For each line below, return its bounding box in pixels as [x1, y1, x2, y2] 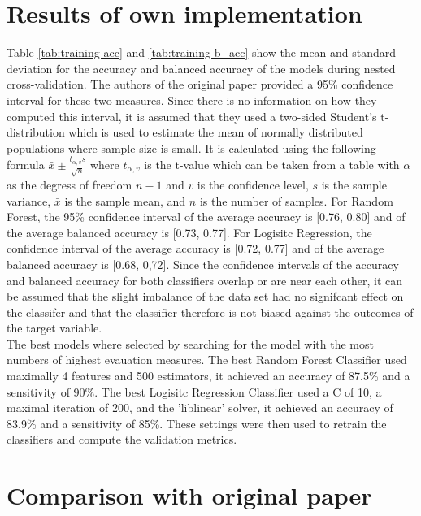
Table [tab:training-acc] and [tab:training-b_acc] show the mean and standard [7, 44, 397, 61]
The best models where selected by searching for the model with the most [7, 335, 374, 352]
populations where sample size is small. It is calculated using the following [7, 139, 376, 156]
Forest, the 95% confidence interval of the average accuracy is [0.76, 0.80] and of [7, 208, 406, 225]
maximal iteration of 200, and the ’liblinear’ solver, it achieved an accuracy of [7, 399, 393, 416]
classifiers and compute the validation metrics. [7, 431, 237, 448]
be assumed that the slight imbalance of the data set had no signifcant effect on [7, 288, 404, 305]
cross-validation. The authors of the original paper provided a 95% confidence [7, 76, 393, 93]
